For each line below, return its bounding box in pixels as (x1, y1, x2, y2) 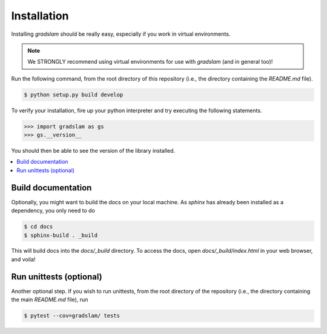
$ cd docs (24, 223, 53, 230)
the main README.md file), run (11, 296, 88, 303)
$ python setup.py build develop (24, 91, 124, 98)
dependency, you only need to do (11, 207, 95, 215)
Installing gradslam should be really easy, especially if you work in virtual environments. (11, 30, 231, 38)
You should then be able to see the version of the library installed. (11, 147, 176, 155)
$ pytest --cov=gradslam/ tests (24, 312, 121, 319)
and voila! (11, 255, 36, 263)
